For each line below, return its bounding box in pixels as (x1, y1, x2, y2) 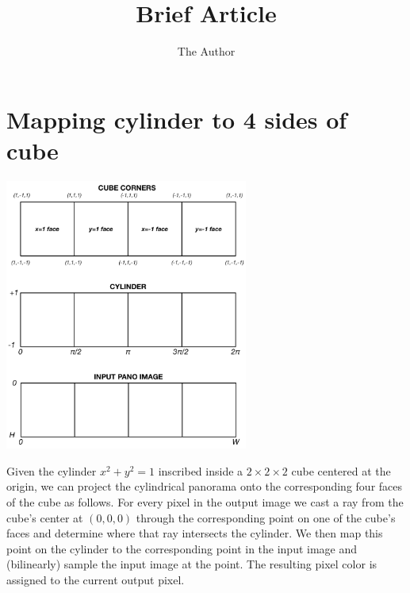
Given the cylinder (6, 462, 97, 479)
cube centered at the (291, 462, 391, 479)
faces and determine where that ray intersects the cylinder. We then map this (6, 525, 383, 541)
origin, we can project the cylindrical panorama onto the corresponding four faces (6, 478, 403, 495)
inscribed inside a (158, 462, 243, 479)
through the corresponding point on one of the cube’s (136, 509, 396, 526)
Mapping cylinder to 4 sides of (6, 102, 347, 135)
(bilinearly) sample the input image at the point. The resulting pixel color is (6, 556, 377, 572)
